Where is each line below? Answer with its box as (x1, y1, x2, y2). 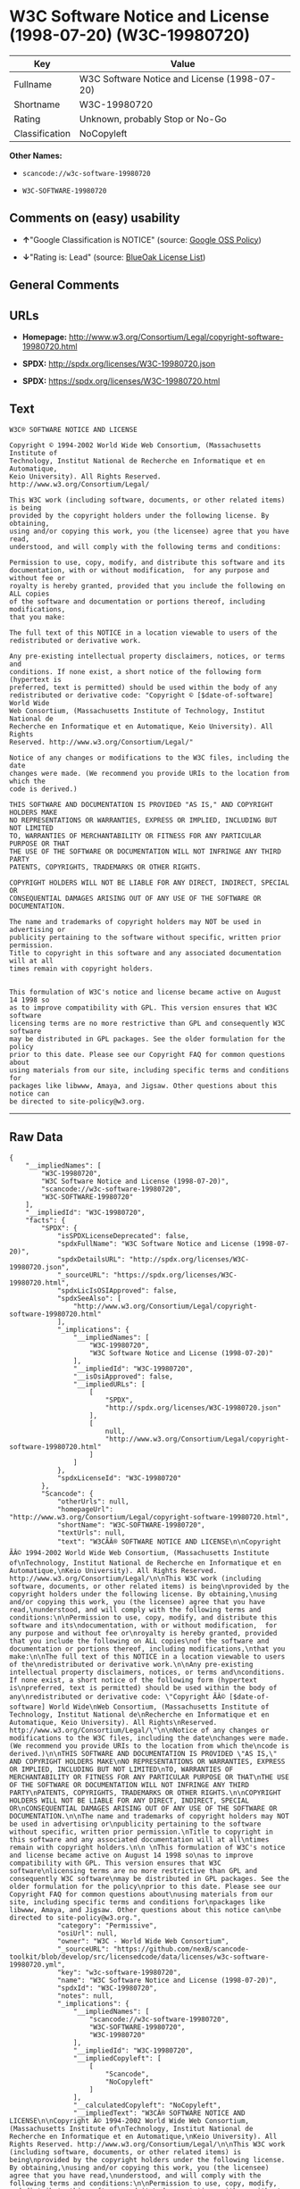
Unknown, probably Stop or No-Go (79, 112, 228, 125)
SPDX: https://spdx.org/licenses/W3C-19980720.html (21, 375, 221, 386)
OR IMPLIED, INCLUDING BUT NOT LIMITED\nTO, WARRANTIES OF (9, 1765, 234, 1774)
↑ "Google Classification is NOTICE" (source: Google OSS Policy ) (21, 234, 262, 245)
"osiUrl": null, (56, 1928, 118, 1938)
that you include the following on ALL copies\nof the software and (9, 1636, 270, 1645)
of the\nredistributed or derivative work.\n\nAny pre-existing (9, 1660, 254, 1669)
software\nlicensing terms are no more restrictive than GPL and (9, 1866, 257, 1876)
